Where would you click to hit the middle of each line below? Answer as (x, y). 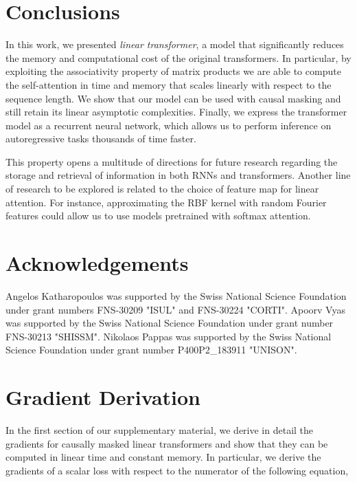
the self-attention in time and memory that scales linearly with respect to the (169, 84)
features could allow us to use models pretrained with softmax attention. (158, 216)
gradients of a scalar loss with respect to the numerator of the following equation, (177, 470)
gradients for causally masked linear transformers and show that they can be (167, 443)
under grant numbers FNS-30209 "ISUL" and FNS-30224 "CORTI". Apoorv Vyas (175, 309)
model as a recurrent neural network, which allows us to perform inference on (169, 125)
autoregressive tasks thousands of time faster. (101, 139)
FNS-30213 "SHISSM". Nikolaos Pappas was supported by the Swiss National (169, 336)
